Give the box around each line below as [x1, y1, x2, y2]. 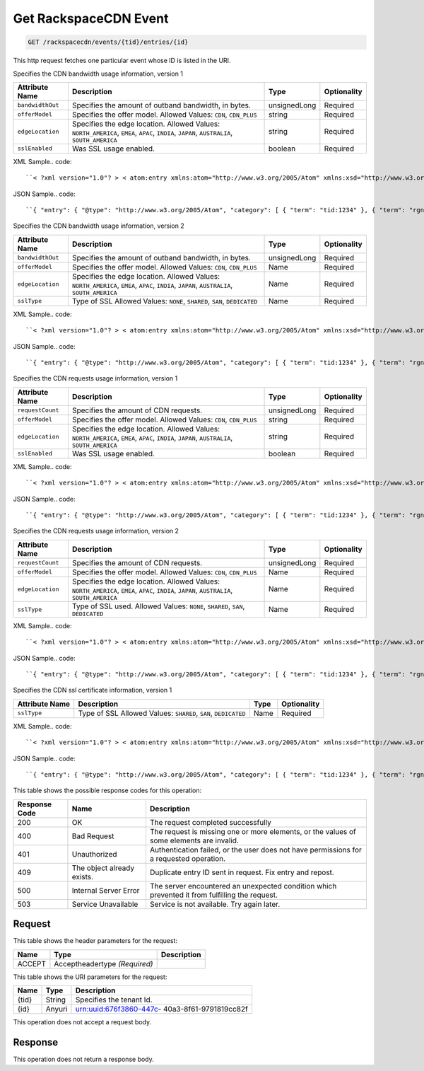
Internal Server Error [71, 885, 140, 895]
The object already [71, 863, 134, 873]
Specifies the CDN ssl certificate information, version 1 [13, 686, 172, 695]
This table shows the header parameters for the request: [13, 937, 178, 945]
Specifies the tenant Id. [75, 995, 153, 1005]
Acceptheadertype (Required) [54, 959, 153, 968]
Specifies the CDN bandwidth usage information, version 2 [13, 221, 184, 230]
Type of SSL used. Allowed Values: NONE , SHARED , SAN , [71, 601, 245, 611]
